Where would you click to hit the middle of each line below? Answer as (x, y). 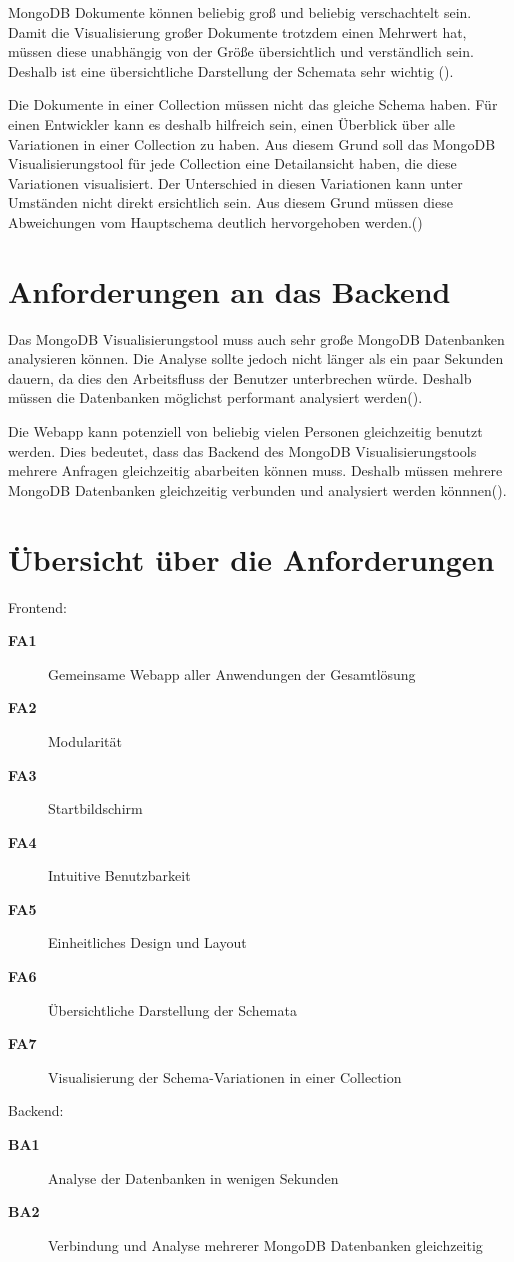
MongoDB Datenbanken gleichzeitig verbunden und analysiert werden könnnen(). (257, 489)
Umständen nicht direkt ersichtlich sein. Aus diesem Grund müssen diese (230, 202)
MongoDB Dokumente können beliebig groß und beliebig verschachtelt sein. (240, 12)
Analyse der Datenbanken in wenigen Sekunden (193, 1177)
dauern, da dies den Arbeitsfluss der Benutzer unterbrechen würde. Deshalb (240, 377)
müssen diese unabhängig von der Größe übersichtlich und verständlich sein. (241, 51)
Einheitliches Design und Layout (147, 942)
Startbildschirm (95, 808)
